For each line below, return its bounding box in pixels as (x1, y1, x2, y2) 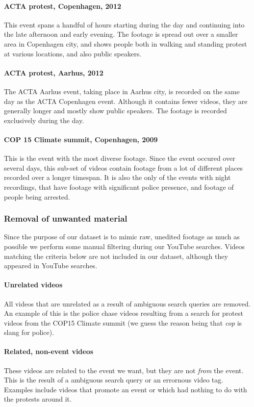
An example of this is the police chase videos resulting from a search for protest (4, 308, 243, 318)
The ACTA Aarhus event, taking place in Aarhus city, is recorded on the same (4, 86, 240, 96)
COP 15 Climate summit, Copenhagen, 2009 (4, 134, 158, 144)
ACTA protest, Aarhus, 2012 (4, 67, 103, 77)
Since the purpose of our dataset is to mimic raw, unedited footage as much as (4, 231, 240, 242)
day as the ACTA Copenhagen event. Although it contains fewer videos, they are (4, 96, 248, 106)
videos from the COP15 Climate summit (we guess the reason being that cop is (4, 317, 242, 328)
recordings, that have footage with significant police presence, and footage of (4, 181, 234, 192)
